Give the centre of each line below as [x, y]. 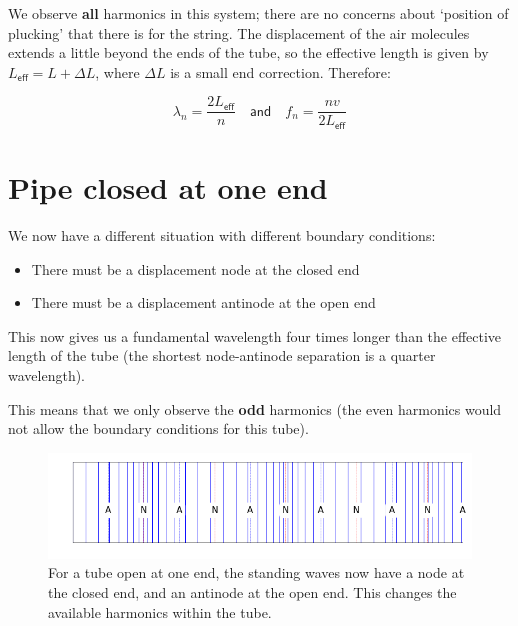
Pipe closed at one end [168, 187]
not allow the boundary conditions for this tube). [158, 428]
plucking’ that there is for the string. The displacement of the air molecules [239, 32]
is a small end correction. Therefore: [280, 71]
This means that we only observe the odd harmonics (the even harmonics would [255, 408]
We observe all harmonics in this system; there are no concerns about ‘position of [258, 13]
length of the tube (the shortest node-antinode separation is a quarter [222, 355]
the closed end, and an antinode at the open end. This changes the [252, 591]
